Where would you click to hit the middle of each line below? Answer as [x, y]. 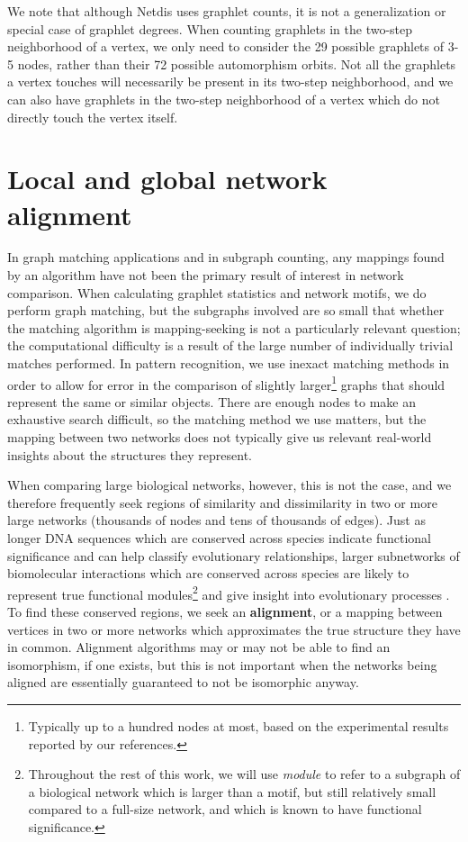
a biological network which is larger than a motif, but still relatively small [232, 791]
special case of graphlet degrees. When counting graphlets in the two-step [210, 28]
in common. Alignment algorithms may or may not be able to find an [199, 647]
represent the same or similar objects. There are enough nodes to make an [212, 401]
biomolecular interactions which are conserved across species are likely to [208, 573]
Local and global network [167, 179]
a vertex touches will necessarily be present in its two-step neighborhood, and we [230, 81]
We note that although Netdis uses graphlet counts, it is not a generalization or [227, 11]
